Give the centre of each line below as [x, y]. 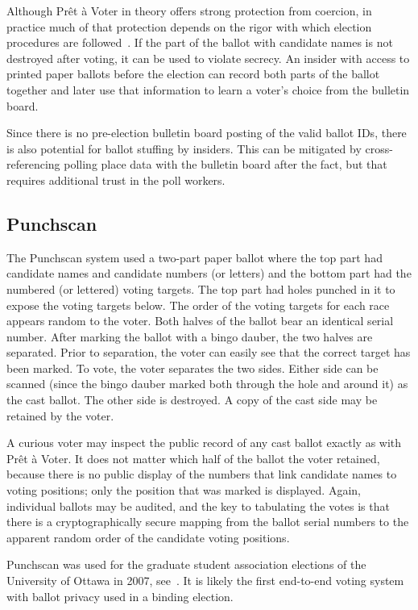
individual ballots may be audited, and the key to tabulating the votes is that [198, 506]
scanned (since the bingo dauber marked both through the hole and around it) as [207, 384]
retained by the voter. [60, 415]
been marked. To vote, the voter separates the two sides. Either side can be [192, 368]
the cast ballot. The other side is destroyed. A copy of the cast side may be [192, 400]
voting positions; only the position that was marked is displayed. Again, [184, 490]
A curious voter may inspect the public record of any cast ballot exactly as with [204, 443]
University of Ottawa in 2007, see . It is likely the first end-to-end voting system [205, 581]
